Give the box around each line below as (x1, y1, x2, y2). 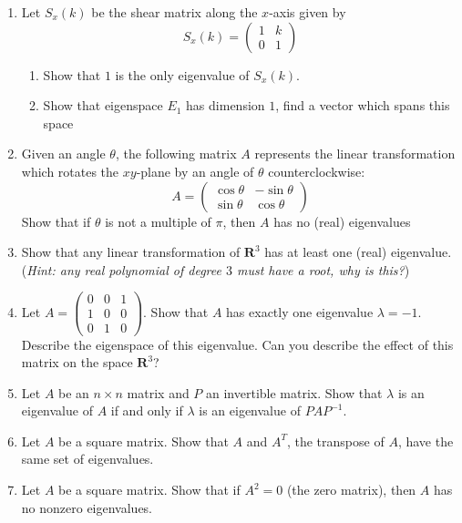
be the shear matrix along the (91, 3, 258, 21)
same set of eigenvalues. (21, 449, 154, 468)
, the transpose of (286, 431, 385, 450)
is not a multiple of (105, 211, 211, 231)
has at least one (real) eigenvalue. (264, 242, 452, 261)
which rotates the (21, 161, 119, 180)
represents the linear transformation (254, 144, 456, 163)
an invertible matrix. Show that (206, 383, 383, 402)
